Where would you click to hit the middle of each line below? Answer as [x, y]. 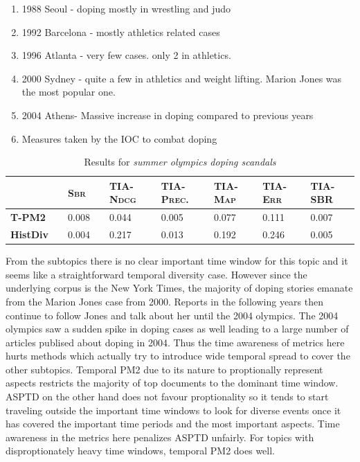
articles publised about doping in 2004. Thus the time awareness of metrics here [175, 342]
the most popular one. [69, 92]
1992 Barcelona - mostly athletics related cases [121, 32]
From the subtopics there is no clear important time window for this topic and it [177, 261]
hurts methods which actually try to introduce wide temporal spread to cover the [178, 356]
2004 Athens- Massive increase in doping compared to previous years [168, 115]
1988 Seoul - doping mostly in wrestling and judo [126, 8]
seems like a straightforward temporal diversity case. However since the [156, 274]
